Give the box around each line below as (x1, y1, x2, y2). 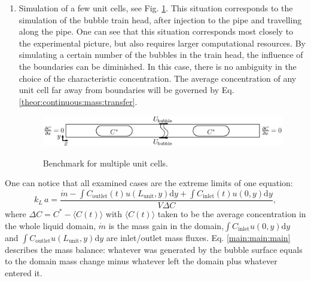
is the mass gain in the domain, (108, 219, 224, 231)
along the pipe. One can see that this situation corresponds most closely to (19, 25, 294, 38)
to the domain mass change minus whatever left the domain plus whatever (5, 255, 278, 267)
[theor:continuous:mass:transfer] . (19, 95, 138, 107)
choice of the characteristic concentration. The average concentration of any (19, 72, 297, 84)
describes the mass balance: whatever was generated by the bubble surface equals (5, 243, 303, 255)
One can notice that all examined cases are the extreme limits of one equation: (5, 177, 293, 189)
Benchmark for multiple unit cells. (42, 156, 168, 169)
